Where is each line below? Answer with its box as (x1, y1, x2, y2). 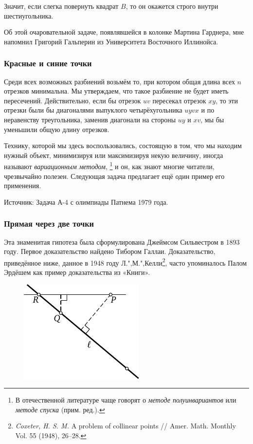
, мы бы (200, 114, 224, 124)
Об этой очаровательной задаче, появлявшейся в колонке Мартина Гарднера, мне (4, 27, 244, 37)
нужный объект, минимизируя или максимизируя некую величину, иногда (4, 150, 223, 160)
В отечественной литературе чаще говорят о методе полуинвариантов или (15, 395, 236, 405)
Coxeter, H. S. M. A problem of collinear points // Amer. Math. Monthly (15, 421, 236, 431)
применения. (4, 180, 41, 191)
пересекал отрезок (152, 95, 206, 105)
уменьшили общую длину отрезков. (4, 124, 109, 134)
